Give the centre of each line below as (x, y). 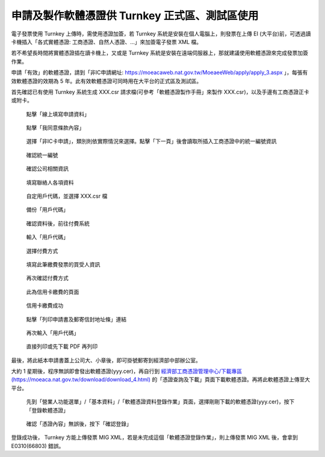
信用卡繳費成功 (45, 305)
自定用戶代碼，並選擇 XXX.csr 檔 (67, 196)
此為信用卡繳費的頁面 (53, 292)
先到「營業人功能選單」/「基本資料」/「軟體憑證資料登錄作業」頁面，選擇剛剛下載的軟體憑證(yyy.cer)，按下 (160, 402)
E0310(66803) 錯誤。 (38, 446)
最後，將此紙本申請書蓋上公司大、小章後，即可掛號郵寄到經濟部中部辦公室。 (106, 360)
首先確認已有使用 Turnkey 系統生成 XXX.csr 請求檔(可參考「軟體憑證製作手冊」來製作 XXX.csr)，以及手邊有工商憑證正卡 (160, 92)
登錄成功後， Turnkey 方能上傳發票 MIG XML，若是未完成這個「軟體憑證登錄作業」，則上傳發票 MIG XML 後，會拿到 (154, 437)
